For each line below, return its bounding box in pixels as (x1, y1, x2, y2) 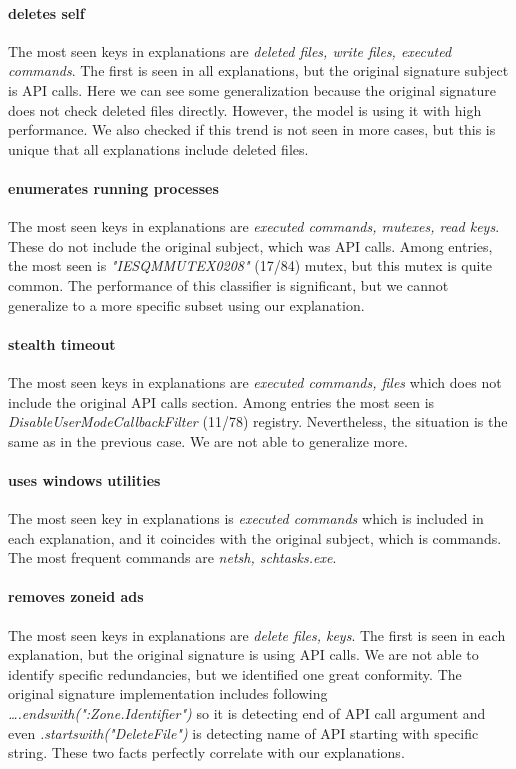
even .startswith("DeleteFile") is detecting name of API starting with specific (8, 722, 479, 743)
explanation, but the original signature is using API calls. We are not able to (8, 644, 479, 665)
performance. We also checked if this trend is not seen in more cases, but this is (8, 119, 496, 140)
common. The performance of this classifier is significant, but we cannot (8, 274, 449, 295)
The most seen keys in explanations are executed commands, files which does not (8, 371, 502, 392)
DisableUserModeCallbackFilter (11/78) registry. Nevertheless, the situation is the (8, 411, 508, 432)
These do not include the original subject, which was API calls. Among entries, (8, 235, 493, 256)
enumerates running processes (8, 177, 219, 198)
